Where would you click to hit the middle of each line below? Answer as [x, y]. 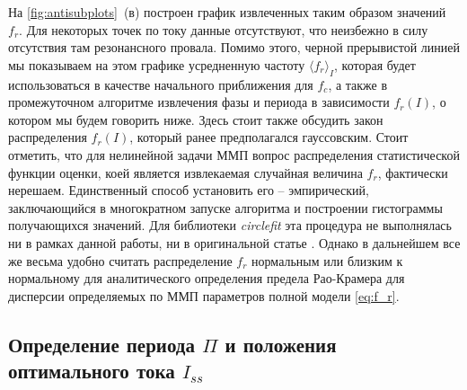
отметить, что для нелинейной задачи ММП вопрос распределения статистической [234, 154]
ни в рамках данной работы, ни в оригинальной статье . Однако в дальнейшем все [234, 242]
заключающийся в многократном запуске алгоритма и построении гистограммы [225, 207]
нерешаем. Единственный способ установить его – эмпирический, [189, 190]
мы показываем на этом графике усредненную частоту [157, 64]
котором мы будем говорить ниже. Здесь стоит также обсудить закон [196, 119]
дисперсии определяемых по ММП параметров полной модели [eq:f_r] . [204, 295]
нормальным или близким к [327, 260]
